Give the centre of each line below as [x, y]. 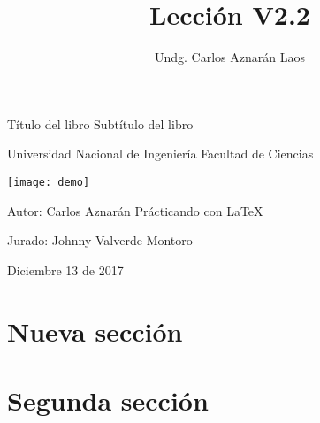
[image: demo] [49, 182]
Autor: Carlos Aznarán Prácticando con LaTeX [135, 210]
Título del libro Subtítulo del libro [100, 123]
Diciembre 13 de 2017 [65, 269]
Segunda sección [108, 400]
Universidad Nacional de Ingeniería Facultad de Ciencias [160, 154]
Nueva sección [95, 331]
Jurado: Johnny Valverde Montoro [100, 240]
